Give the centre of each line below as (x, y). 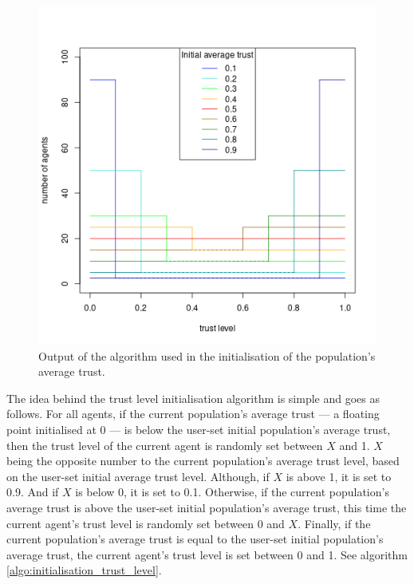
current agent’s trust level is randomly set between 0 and (146, 523)
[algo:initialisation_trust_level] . (84, 570)
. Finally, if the (334, 523)
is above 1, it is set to (339, 476)
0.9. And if (33, 492)
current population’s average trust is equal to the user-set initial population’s (195, 539)
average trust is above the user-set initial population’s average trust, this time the (207, 507)
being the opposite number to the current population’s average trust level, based (203, 461)
